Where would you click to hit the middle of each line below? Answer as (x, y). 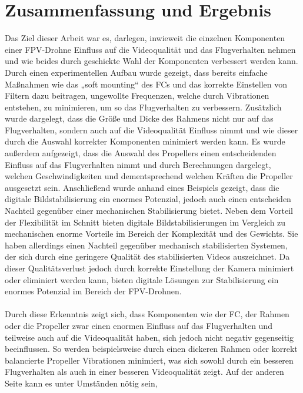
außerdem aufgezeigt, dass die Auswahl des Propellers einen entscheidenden (141, 153)
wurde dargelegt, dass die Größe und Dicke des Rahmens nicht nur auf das (139, 118)
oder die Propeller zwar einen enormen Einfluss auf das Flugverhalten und (139, 325)
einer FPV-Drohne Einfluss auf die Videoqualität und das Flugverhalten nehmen (150, 49)
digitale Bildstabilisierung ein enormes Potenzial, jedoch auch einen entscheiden (148, 199)
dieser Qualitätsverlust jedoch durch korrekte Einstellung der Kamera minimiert (149, 268)
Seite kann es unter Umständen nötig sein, (81, 383)
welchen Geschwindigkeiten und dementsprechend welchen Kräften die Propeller (149, 176)
